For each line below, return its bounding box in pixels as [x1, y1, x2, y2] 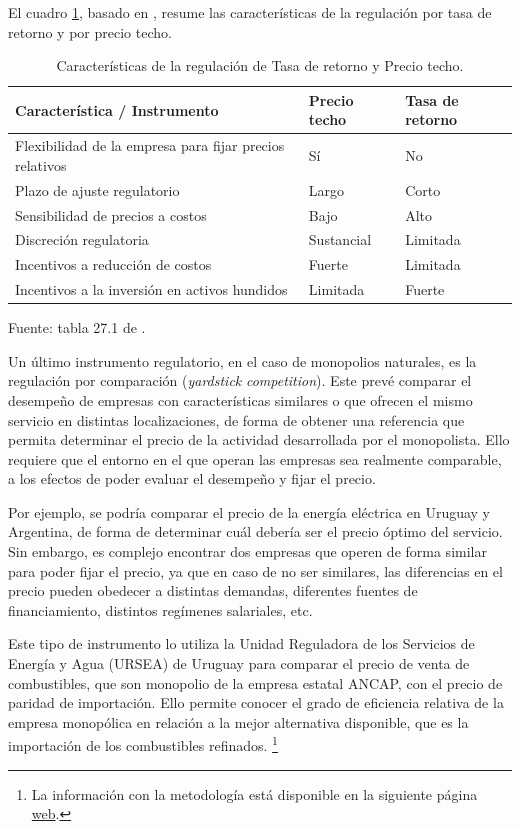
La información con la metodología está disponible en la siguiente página [31, 783, 478, 804]
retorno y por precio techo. [8, 21, 172, 42]
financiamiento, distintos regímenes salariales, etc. [8, 599, 313, 620]
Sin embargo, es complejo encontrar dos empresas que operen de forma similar [8, 541, 487, 562]
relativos [15, 154, 67, 175]
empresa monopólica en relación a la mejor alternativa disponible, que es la [8, 711, 469, 732]
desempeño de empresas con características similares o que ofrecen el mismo [8, 389, 473, 410]
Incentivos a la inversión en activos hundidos [15, 279, 288, 300]
